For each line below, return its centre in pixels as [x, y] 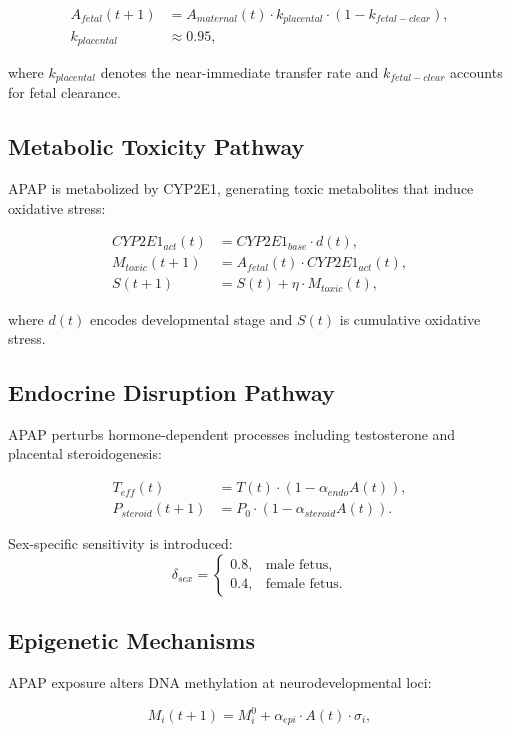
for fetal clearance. [64, 92]
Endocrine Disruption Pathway [171, 392]
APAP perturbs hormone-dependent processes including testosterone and [232, 433]
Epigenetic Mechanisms [132, 640]
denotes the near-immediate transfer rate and [239, 71]
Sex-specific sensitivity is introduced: [120, 543]
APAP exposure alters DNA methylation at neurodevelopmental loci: [220, 681]
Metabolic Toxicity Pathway [156, 146]
